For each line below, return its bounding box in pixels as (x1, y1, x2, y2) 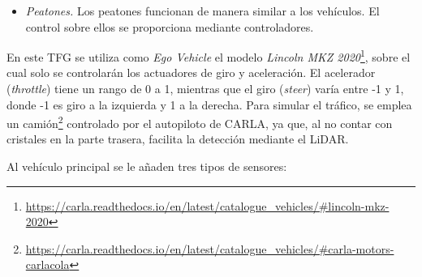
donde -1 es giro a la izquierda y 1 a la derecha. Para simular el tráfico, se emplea (6, 96, 412, 113)
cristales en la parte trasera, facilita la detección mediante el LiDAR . (6, 130, 349, 147)
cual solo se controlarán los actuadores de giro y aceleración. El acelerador (6, 64, 376, 81)
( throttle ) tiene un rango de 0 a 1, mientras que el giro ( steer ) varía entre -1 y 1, (6, 80, 404, 97)
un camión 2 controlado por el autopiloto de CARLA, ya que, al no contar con (6, 113, 393, 131)
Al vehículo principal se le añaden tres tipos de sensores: (6, 158, 287, 175)
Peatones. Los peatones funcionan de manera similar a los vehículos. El (25, 2, 380, 19)
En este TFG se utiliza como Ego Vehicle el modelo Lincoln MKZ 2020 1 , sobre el (6, 46, 411, 65)
